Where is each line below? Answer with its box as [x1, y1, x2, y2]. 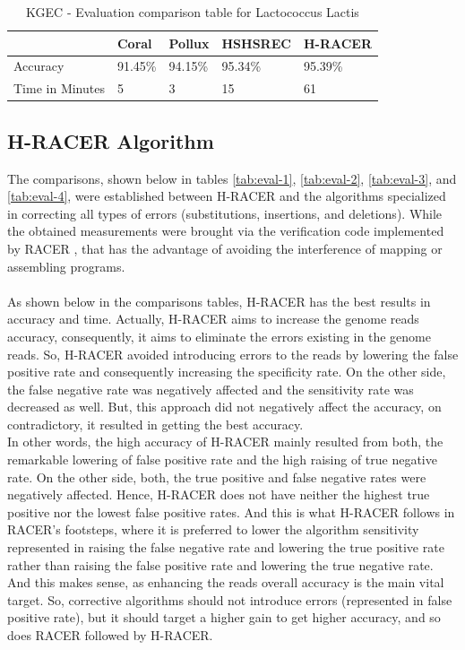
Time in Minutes [13, 79, 105, 98]
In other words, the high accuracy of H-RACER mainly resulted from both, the [7, 432, 443, 451]
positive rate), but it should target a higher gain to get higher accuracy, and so [7, 608, 441, 627]
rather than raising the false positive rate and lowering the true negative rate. [7, 555, 434, 574]
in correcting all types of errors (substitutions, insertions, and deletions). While [7, 204, 443, 222]
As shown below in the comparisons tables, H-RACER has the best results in [7, 291, 431, 310]
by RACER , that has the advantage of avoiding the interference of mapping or [7, 238, 443, 257]
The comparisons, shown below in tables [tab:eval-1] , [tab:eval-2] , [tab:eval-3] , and [7, 169, 457, 187]
